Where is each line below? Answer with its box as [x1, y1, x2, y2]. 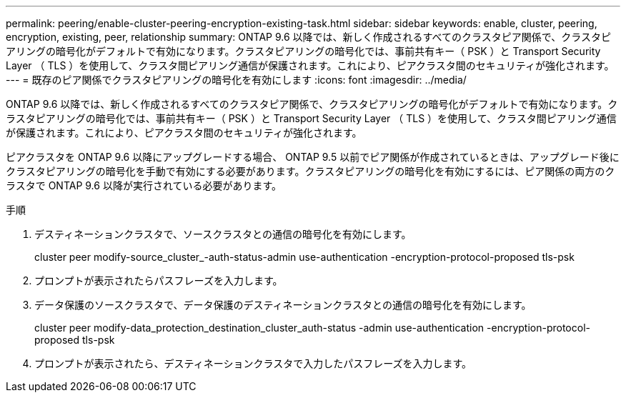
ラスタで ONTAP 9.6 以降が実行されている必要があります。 [6, 179, 282, 191]
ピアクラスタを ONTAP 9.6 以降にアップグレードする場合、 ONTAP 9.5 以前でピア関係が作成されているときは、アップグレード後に [6, 151, 620, 163]
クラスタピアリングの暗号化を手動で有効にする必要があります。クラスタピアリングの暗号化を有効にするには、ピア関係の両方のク [6, 165, 615, 177]
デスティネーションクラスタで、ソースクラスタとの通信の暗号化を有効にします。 [34, 228, 412, 240]
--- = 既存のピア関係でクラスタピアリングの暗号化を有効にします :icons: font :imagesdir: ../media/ [6, 74, 467, 86]
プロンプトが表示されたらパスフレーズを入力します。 [34, 274, 283, 287]
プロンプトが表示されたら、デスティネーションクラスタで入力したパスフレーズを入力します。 [34, 357, 472, 369]
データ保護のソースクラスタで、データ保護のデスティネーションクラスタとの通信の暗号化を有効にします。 [34, 299, 532, 311]
